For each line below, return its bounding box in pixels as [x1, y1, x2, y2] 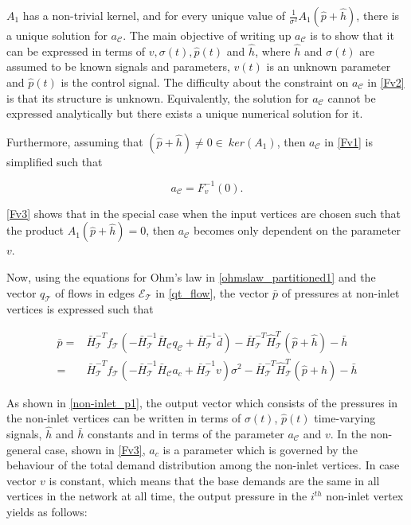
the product [6, 222, 65, 239]
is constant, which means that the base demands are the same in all [49, 472, 380, 488]
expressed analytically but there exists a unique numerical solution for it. [6, 105, 363, 122]
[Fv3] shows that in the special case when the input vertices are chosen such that [6, 204, 401, 221]
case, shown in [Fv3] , [45, 441, 146, 457]
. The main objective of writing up [123, 27, 292, 43]
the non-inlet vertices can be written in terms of [6, 410, 241, 426]
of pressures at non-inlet [281, 284, 400, 301]
